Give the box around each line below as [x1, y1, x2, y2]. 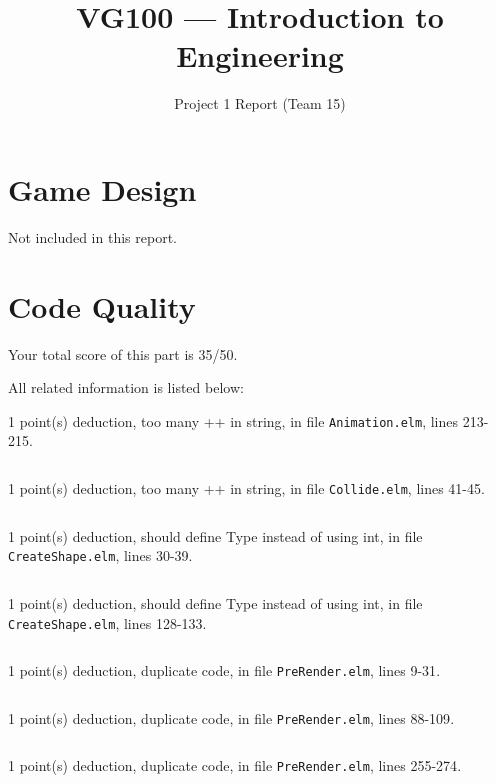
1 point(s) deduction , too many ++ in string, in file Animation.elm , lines [8, 410, 459, 431]
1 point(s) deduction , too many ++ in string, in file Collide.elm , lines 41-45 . [8, 478, 485, 498]
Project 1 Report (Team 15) [174, 93, 346, 114]
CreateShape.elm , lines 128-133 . [8, 612, 207, 633]
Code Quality [8, 285, 196, 326]
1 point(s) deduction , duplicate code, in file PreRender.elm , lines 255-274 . [8, 755, 462, 776]
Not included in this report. [8, 226, 177, 247]
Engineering [176, 35, 344, 76]
